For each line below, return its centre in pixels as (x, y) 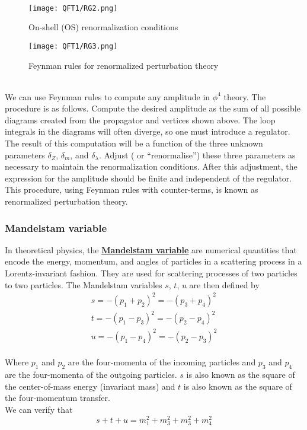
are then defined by (224, 284)
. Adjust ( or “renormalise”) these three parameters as (197, 155)
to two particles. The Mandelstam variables (84, 284)
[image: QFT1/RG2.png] (73, 8)
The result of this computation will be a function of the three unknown (134, 143)
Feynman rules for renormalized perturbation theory (124, 65)
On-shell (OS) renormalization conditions (103, 27)
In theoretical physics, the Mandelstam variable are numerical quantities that (151, 249)
